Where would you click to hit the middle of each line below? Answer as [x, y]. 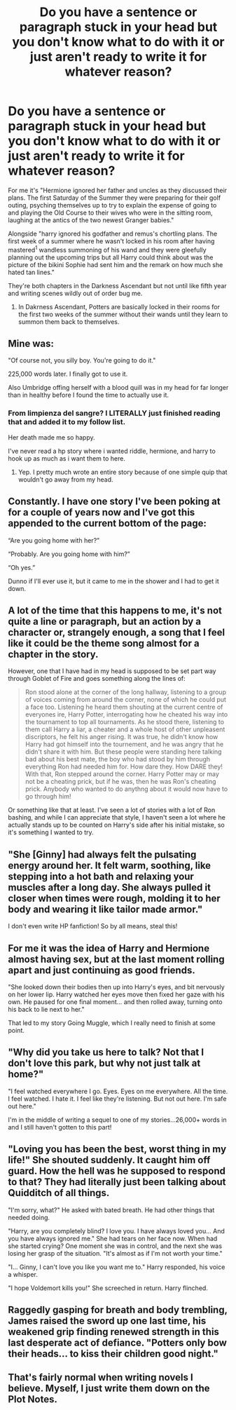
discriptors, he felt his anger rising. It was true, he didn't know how [122, 737]
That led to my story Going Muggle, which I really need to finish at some [112, 1023]
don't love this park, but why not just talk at [104, 1063]
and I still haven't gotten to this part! [60, 1127]
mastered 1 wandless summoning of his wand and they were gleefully [107, 249]
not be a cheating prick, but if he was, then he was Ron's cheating [120, 782]
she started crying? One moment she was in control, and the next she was [115, 1246]
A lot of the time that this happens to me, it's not [115, 610]
